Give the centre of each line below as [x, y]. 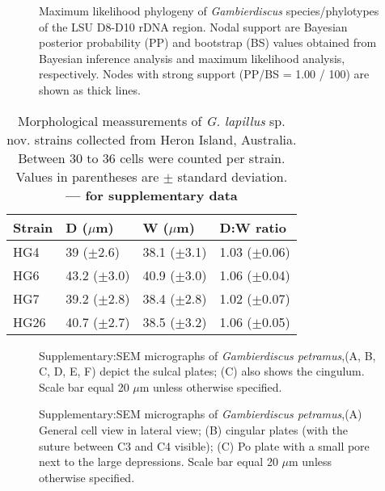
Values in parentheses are [87, 176]
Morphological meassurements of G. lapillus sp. [151, 120]
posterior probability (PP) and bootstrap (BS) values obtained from [208, 42]
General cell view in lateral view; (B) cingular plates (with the [193, 429]
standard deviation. [233, 176]
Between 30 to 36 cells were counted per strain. [152, 157]
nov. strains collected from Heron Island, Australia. [152, 139]
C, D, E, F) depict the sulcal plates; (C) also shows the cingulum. [202, 371]
